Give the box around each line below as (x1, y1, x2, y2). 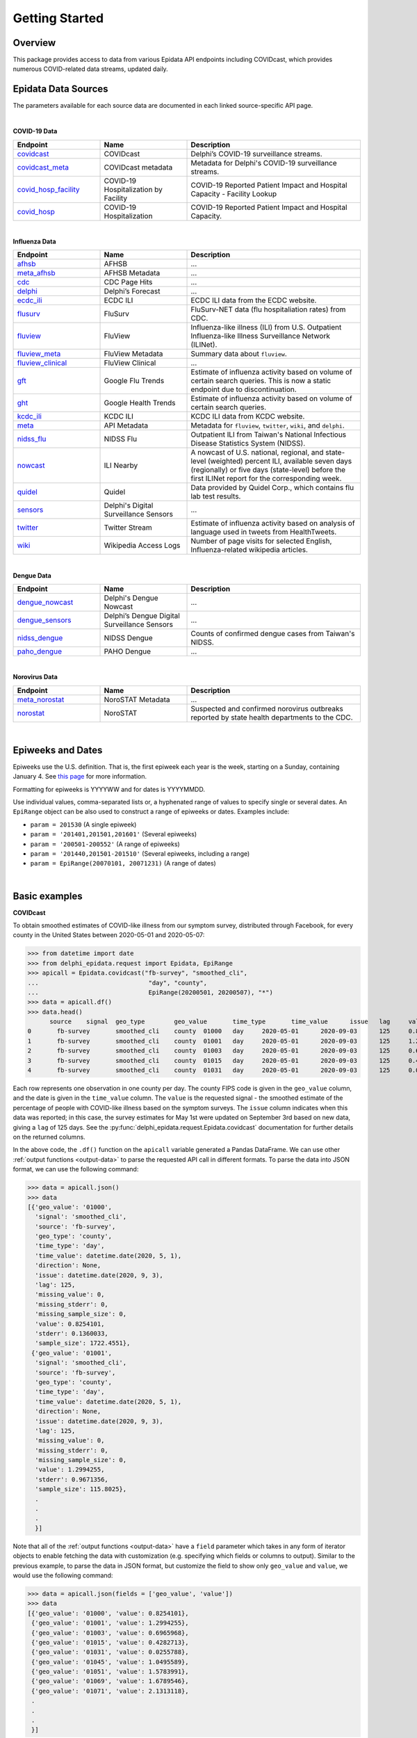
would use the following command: (13, 1571, 113, 1579)
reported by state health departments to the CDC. (190, 713, 354, 722)
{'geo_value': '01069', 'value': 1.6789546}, (31, 1678, 189, 1685)
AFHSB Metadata (104, 268, 161, 278)
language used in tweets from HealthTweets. (190, 527, 337, 537)
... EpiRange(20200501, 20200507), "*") (27, 988, 274, 996)
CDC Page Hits (104, 277, 153, 287)
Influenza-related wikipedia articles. (190, 545, 309, 555)
